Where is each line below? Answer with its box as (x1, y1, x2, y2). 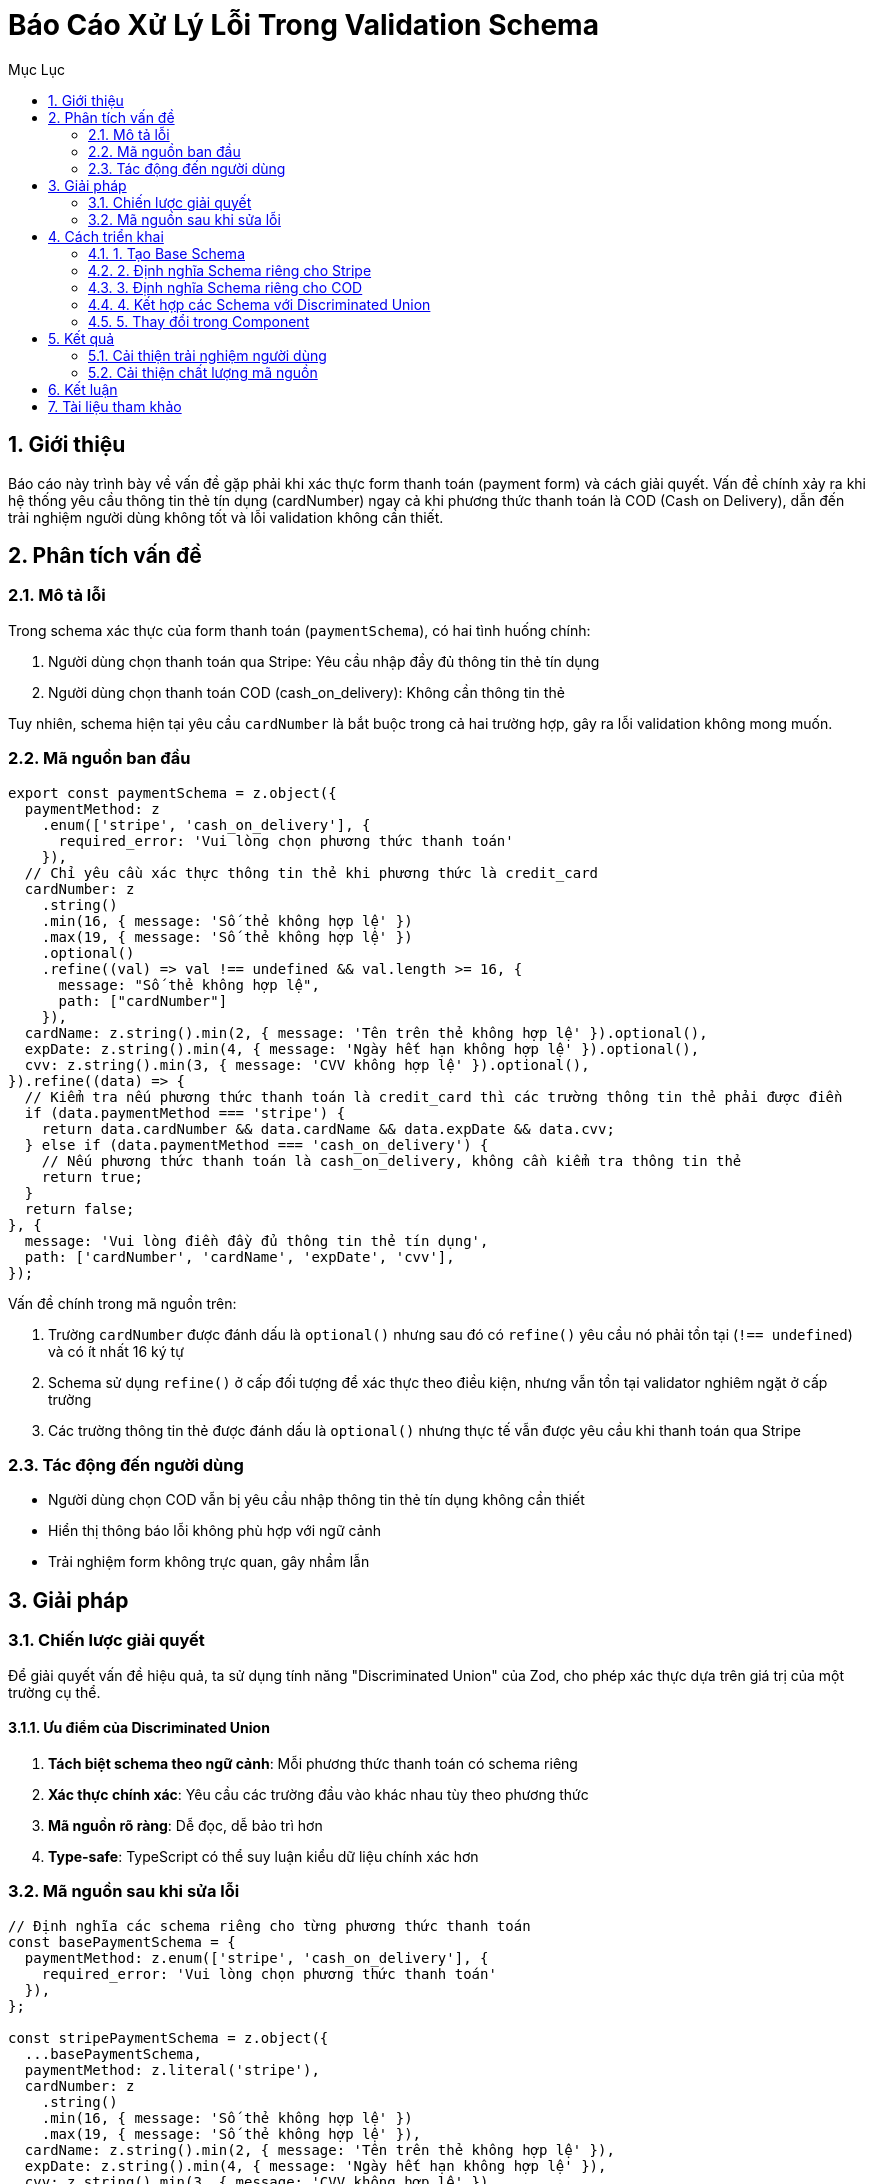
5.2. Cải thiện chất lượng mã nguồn (88, 363, 318, 381)
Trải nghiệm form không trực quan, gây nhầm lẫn (48, 1553, 370, 1571)
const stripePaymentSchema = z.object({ (8, 2029, 329, 2046)
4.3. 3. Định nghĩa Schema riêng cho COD (88, 278, 363, 296)
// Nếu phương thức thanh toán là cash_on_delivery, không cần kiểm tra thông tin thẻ (41, 1152, 742, 1169)
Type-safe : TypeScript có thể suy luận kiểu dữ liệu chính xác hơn (48, 1847, 479, 1865)
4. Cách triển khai (48, 227, 164, 245)
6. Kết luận (48, 380, 118, 398)
